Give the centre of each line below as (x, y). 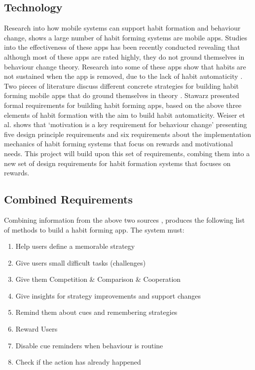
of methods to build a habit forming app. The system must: (94, 229)
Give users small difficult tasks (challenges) (81, 262)
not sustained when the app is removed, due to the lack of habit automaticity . (123, 76)
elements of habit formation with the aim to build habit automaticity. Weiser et (125, 115)
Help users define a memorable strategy (75, 246)
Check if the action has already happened (78, 362)
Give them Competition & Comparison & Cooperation (98, 279)
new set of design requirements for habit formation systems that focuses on (117, 163)
